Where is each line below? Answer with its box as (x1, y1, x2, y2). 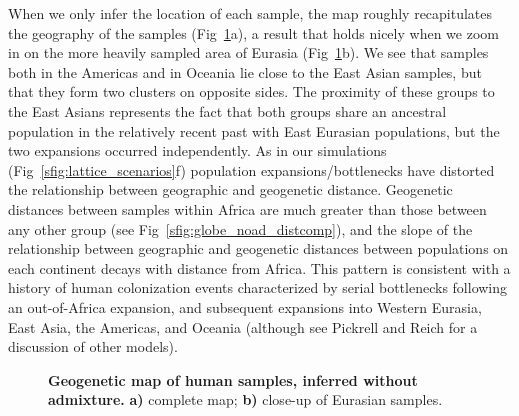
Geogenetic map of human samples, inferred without (48, 369, 418, 390)
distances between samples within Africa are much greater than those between (8, 198, 487, 219)
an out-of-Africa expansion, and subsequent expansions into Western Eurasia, (8, 296, 482, 317)
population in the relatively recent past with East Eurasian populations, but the (8, 120, 500, 141)
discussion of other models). (8, 336, 178, 357)
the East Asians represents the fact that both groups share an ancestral (8, 100, 447, 121)
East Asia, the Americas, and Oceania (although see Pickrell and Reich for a (8, 316, 478, 337)
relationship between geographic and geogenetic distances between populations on (8, 238, 509, 259)
